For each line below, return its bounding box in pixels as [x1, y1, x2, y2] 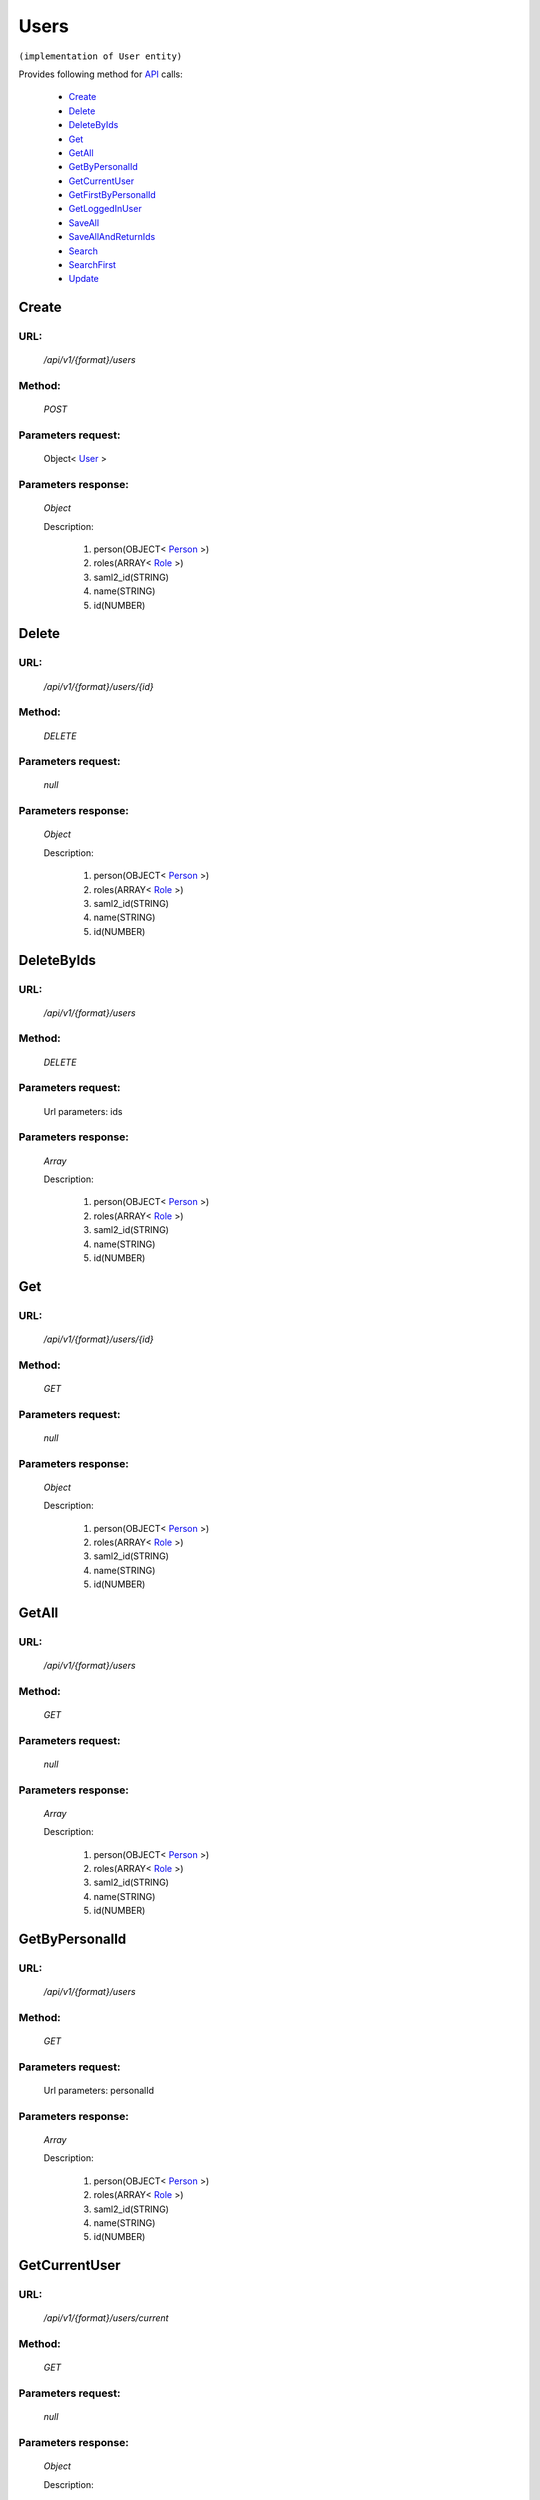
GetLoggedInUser [68, 203, 142, 215]
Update [68, 273, 100, 285]
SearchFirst [68, 259, 117, 271]
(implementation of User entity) [18, 50, 183, 62]
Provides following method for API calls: [18, 68, 184, 80]
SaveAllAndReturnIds [68, 231, 156, 243]
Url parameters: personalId [43, 2085, 155, 2097]
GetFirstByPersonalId [68, 189, 157, 201]
